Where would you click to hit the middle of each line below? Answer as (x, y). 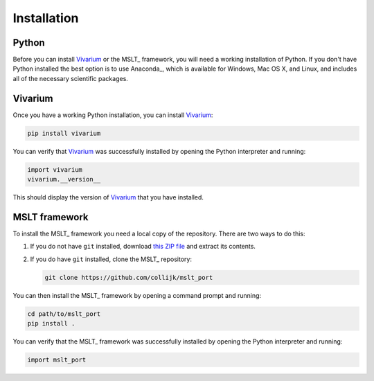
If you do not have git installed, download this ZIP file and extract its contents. (143, 247)
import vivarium (55, 169)
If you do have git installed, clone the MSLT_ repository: (111, 259)
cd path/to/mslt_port (64, 314)
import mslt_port (57, 360)
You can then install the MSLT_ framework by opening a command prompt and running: (137, 295)
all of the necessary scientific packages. (70, 78)
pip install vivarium (64, 133)
